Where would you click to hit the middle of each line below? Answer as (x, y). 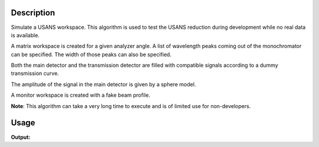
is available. (25, 35)
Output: (21, 137)
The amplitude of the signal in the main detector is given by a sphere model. (103, 84)
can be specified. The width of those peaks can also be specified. (91, 54)
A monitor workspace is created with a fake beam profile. (81, 95)
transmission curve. (35, 73)
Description (33, 13)
